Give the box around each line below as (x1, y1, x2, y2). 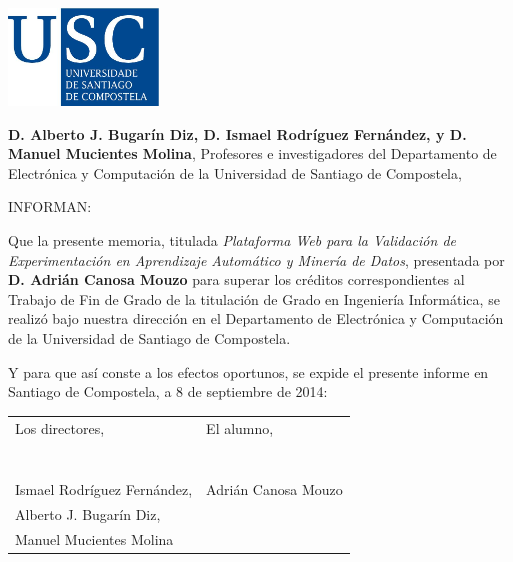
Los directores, (15, 417, 105, 438)
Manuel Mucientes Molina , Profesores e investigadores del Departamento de (8, 143, 497, 164)
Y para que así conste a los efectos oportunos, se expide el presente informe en (8, 361, 489, 382)
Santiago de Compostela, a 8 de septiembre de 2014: (8, 381, 328, 402)
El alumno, (206, 417, 274, 438)
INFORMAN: (8, 196, 92, 217)
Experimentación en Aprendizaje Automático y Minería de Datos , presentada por (8, 249, 505, 270)
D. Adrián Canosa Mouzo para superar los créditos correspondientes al (8, 269, 465, 290)
